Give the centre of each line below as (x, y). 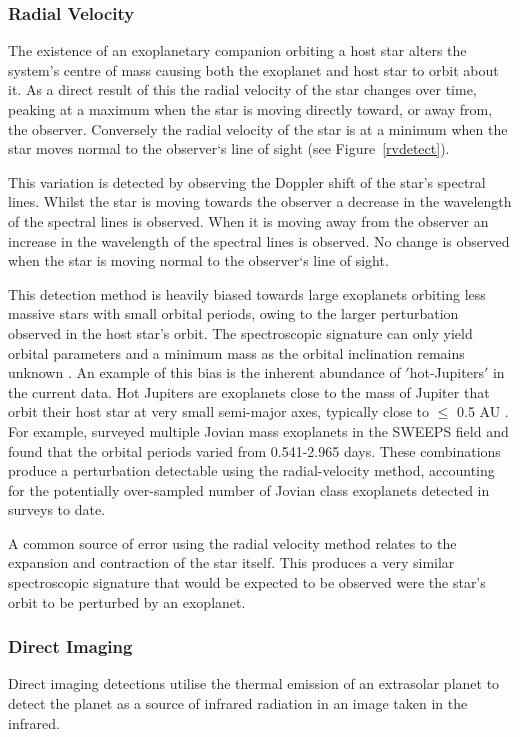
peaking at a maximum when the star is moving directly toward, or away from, (250, 109)
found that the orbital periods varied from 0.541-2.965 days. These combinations (254, 450)
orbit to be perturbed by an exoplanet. (127, 601)
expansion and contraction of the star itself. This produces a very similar (231, 562)
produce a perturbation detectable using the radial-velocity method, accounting (251, 470)
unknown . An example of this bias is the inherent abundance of (204, 372)
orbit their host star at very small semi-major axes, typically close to (219, 411)
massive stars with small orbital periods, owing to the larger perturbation (233, 313)
